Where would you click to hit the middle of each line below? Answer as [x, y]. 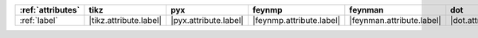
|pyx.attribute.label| [207, 20]
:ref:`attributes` [50, 10]
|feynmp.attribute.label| [296, 20]
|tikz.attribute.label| [125, 20]
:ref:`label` [39, 20]
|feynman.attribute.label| [395, 20]
